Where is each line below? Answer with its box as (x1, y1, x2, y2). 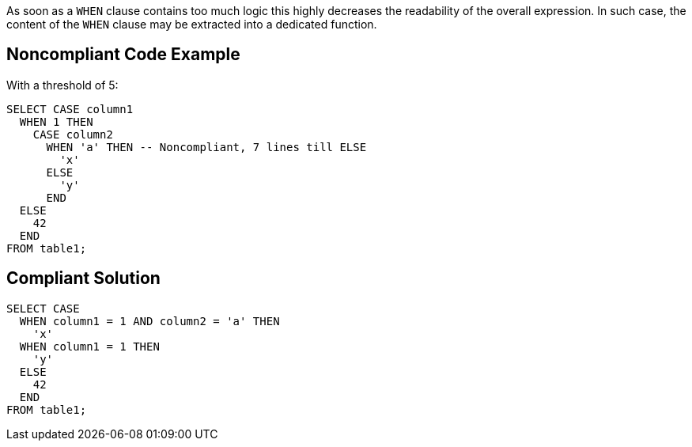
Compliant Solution (6, 268, 161, 289)
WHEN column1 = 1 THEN (19, 339, 160, 353)
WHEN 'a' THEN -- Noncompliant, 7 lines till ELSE (46, 140, 367, 153)
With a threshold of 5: (6, 78, 119, 92)
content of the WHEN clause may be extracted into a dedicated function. (6, 17, 377, 31)
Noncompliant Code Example (6, 44, 240, 65)
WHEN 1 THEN (19, 115, 93, 128)
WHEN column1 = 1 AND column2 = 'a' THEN (19, 314, 280, 328)
